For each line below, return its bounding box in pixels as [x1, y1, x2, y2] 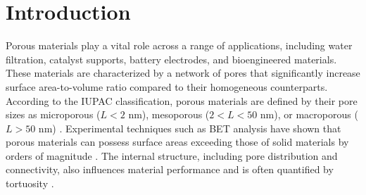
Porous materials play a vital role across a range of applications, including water [6, 38, 353, 53]
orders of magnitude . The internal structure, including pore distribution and [6, 148, 338, 163]
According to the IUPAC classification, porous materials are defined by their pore [6, 93, 358, 108]
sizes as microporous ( [6, 107, 101, 122]
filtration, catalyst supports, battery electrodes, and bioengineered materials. [6, 51, 337, 66]
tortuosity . [6, 176, 54, 191]
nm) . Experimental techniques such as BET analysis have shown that [38, 120, 341, 135]
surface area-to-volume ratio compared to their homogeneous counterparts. [6, 79, 328, 94]
